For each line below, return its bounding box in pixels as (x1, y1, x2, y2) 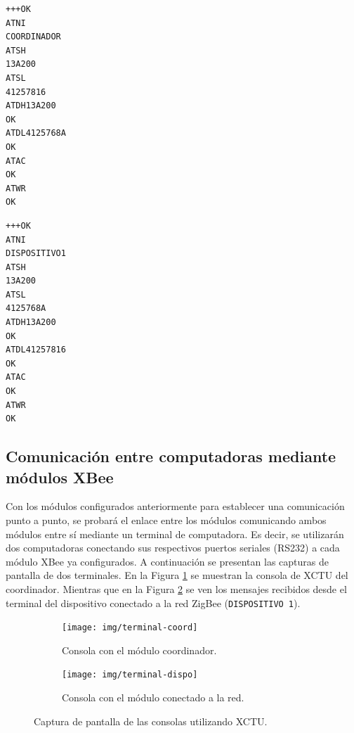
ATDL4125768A (6, 128, 66, 139)
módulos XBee (6, 466, 114, 487)
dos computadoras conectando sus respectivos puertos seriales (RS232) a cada (6, 540, 340, 555)
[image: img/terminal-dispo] (62, 670, 198, 680)
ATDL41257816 (6, 345, 66, 355)
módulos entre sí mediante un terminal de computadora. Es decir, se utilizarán (6, 526, 344, 541)
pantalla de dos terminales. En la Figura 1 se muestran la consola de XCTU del (6, 568, 348, 582)
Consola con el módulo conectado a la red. (62, 690, 244, 705)
